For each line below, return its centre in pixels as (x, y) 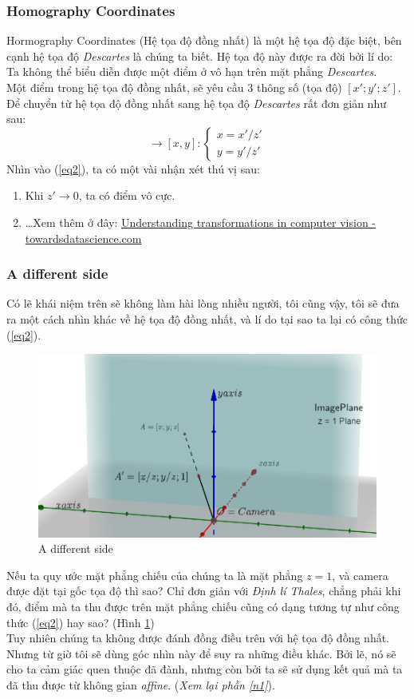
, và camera (360, 575)
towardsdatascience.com (83, 238)
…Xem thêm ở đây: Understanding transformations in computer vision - (201, 222)
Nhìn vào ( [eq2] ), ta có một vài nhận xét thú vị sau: (133, 168)
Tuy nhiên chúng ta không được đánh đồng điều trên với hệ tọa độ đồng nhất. (198, 638)
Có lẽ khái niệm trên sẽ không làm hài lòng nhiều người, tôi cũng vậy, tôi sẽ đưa (203, 303)
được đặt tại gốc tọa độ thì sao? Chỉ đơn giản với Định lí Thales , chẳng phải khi (204, 591)
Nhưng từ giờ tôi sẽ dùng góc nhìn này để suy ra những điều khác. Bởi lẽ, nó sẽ (201, 653)
